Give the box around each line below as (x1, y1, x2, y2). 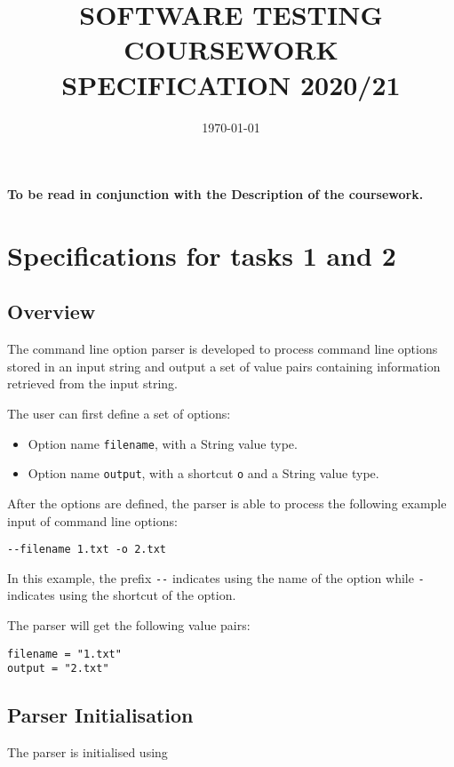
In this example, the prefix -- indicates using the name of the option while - (7, 568, 425, 587)
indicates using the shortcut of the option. (7, 586, 236, 604)
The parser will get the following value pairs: (7, 616, 251, 635)
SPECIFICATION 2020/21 (61, 66, 401, 102)
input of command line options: (7, 511, 178, 530)
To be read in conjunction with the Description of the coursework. (7, 185, 424, 204)
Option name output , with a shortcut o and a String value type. (28, 464, 379, 483)
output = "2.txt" (7, 662, 109, 675)
